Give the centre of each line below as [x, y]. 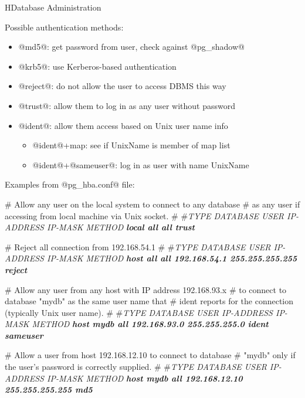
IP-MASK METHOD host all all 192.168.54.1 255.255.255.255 [172, 258]
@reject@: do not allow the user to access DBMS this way [122, 86]
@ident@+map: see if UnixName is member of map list [131, 145]
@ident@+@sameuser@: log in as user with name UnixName [141, 164]
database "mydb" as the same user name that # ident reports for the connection [149, 301]
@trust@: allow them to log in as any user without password [127, 105]
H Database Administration [53, 7]
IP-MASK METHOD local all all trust [121, 227]
